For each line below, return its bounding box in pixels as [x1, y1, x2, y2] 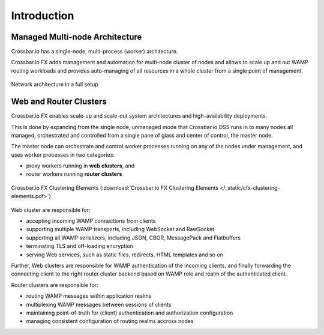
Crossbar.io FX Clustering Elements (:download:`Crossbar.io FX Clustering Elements [11, 184, 219, 192]
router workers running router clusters [26, 171, 122, 178]
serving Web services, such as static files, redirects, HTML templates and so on [26, 251, 223, 258]
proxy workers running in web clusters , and [26, 162, 135, 169]
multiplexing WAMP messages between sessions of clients [26, 301, 172, 308]
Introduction [11, 9, 74, 22]
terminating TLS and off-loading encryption [26, 243, 133, 250]
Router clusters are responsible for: [11, 281, 98, 288]
